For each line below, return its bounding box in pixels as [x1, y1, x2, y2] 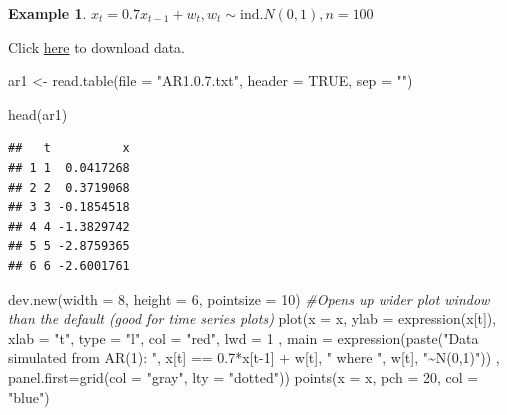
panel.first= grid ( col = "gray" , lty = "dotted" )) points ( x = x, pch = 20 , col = [8, 366, 479, 387]
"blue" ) [8, 386, 50, 407]
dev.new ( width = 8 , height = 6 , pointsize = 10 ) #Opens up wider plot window [8, 288, 490, 309]
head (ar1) [8, 103, 68, 124]
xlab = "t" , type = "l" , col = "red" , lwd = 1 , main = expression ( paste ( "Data [8, 327, 479, 348]
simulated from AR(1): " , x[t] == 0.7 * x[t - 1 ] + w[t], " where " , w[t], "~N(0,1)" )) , [8, 347, 500, 368]
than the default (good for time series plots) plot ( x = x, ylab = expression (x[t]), [8, 308, 497, 329]
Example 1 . [8, 3, 87, 23]
